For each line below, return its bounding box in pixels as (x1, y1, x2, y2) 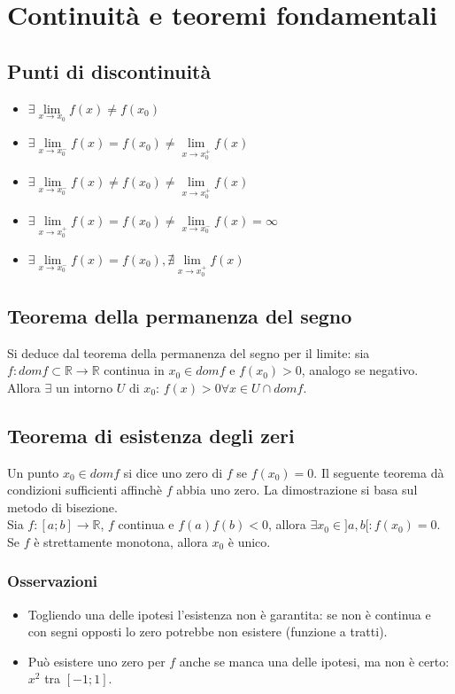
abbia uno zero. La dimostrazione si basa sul (176, 480, 418, 499)
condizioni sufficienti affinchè (7, 480, 163, 499)
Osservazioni (7, 570, 98, 592)
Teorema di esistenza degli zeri (7, 421, 295, 448)
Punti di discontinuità (7, 57, 212, 84)
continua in (104, 361, 165, 379)
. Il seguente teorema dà (313, 463, 444, 481)
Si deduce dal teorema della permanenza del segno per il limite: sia (7, 343, 370, 362)
